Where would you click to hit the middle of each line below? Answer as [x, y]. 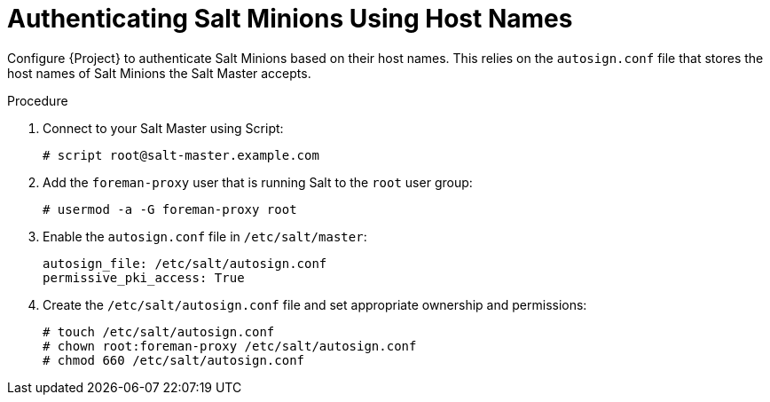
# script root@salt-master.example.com [181, 155]
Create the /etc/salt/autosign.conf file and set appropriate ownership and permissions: [315, 304]
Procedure [38, 100]
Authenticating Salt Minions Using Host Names [290, 19]
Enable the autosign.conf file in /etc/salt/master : [205, 236]
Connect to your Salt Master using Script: [163, 128]
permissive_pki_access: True [144, 277]
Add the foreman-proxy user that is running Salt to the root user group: [258, 182]
